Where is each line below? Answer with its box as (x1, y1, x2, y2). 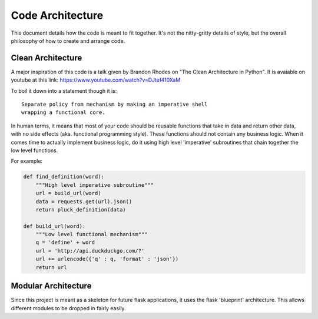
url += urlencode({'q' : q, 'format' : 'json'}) (35, 256, 179, 263)
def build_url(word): (23, 223, 86, 229)
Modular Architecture (11, 281, 92, 291)
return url (35, 264, 67, 270)
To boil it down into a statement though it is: (11, 87, 117, 94)
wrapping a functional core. (21, 109, 105, 116)
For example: (11, 157, 43, 164)
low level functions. (11, 147, 58, 154)
